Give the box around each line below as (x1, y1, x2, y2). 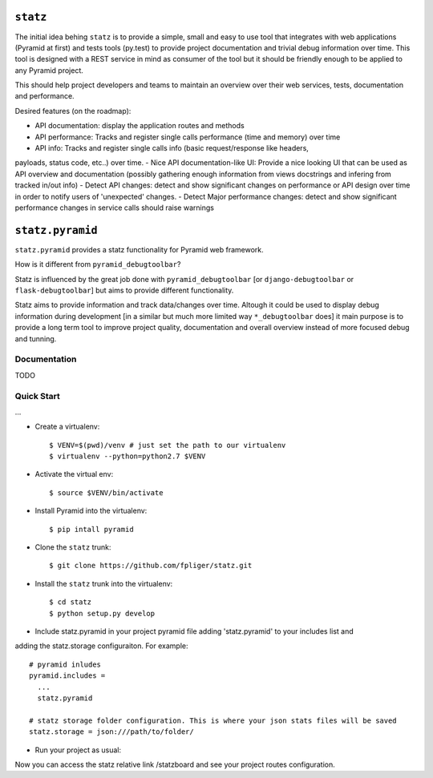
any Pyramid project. (14, 65, 84, 75)
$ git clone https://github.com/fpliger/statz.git (49, 561, 253, 570)
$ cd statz (49, 598, 92, 607)
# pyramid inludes (29, 659, 102, 669)
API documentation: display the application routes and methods (34, 121, 245, 131)
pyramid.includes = (29, 671, 106, 680)
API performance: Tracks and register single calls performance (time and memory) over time (34, 132, 341, 142)
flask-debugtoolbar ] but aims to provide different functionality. (14, 285, 234, 296)
